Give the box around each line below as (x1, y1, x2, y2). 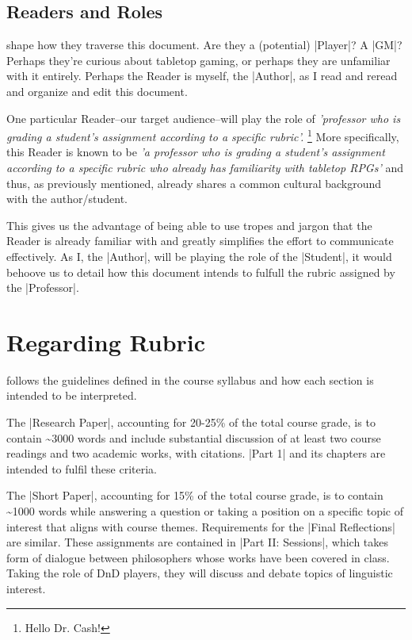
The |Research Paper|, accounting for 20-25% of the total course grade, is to (6, 414, 376, 431)
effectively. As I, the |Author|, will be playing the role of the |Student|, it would (6, 247, 392, 264)
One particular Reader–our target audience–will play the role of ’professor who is (6, 109, 401, 126)
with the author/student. (6, 190, 128, 207)
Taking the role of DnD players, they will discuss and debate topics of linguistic (6, 565, 393, 581)
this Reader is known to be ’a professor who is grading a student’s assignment (6, 144, 385, 160)
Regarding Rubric (6, 325, 206, 358)
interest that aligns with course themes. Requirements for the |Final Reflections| (6, 518, 395, 535)
